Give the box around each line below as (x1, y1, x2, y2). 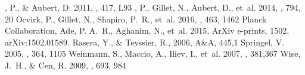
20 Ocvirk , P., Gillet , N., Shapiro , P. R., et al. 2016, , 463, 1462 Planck (5, 12, 267, 25)
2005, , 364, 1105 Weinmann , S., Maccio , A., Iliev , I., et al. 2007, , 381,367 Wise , (5, 47, 301, 60)
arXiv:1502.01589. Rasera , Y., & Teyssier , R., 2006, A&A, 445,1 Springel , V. (5, 35, 285, 48)
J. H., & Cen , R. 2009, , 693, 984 (5, 58, 126, 71)
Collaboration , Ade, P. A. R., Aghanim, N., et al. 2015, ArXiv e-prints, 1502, (5, 24, 290, 37)
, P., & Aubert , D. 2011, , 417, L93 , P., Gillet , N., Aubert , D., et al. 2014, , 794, (5, 1, 301, 13)
